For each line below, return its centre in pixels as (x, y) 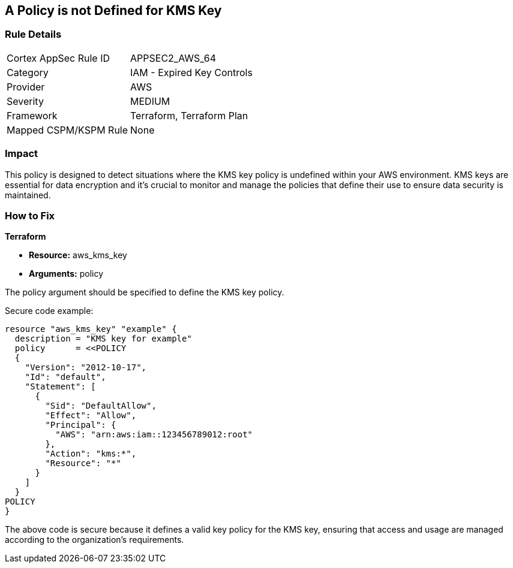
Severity (25, 101)
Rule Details (33, 34)
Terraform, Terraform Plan (189, 115)
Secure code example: (49, 311)
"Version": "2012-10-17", (86, 368)
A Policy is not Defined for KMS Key (113, 10)
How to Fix (30, 215)
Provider (26, 87)
